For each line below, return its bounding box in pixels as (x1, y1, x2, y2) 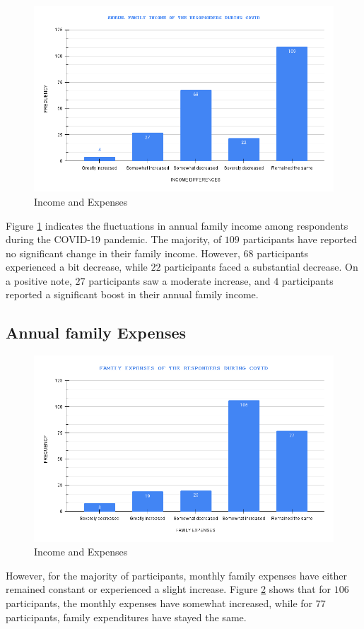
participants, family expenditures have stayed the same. (6, 609, 247, 624)
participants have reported (242, 232, 358, 247)
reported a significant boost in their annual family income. (6, 287, 259, 302)
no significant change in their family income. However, (6, 245, 240, 260)
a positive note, (6, 273, 72, 288)
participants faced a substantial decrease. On (164, 259, 358, 274)
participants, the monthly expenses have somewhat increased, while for (6, 595, 313, 610)
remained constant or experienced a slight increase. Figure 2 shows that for (6, 582, 331, 596)
